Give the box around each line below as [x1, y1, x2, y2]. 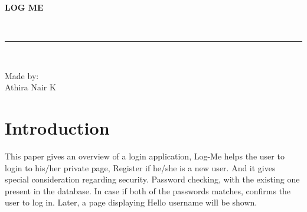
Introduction [5, 116, 110, 140]
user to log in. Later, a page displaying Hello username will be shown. [5, 196, 257, 208]
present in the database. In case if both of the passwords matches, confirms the [5, 184, 291, 197]
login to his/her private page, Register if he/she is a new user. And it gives [5, 161, 276, 174]
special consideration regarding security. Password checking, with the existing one [5, 173, 300, 185]
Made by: [5, 69, 39, 81]
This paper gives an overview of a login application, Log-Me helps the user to [5, 150, 285, 162]
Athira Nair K [5, 81, 56, 93]
